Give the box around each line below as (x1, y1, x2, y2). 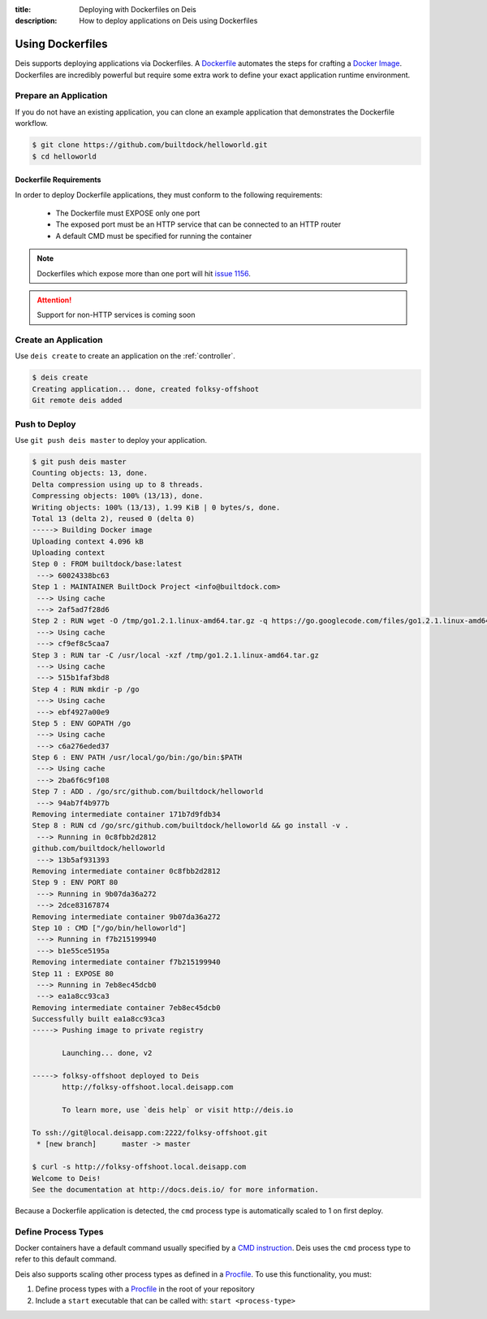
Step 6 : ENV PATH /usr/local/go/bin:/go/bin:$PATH (32, 753, 243, 762)
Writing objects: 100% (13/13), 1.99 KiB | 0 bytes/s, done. (32, 502, 281, 512)
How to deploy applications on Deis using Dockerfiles (79, 16, 258, 26)
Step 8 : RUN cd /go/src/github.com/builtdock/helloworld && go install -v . (32, 821, 349, 831)
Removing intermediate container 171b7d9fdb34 (32, 809, 221, 819)
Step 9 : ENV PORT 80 (32, 878, 119, 887)
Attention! (37, 295, 72, 305)
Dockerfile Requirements (15, 175, 101, 184)
